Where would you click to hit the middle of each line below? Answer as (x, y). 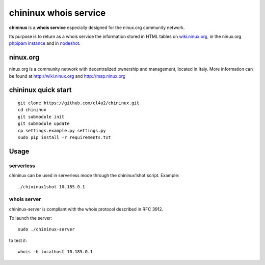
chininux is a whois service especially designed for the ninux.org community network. (97, 28)
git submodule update (44, 124)
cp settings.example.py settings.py (62, 131)
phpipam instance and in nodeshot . (45, 43)
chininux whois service (57, 13)
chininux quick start (40, 90)
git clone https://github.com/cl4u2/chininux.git (79, 103)
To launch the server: (31, 218)
